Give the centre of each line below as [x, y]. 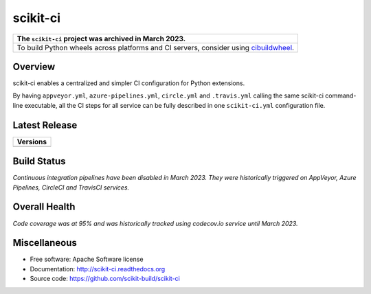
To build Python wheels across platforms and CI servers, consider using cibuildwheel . [156, 47]
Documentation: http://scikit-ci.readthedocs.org [98, 269]
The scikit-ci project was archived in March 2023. [101, 38]
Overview [34, 66]
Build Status [39, 161]
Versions [32, 142]
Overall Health [44, 207]
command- [341, 95]
